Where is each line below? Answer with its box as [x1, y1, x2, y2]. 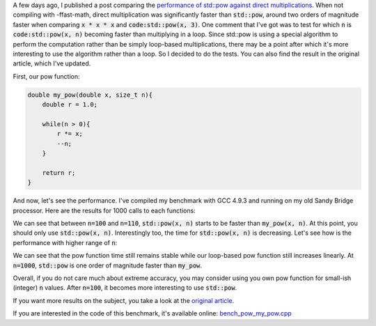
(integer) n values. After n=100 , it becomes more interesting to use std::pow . [13, 284, 237, 292]
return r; [42, 169, 76, 177]
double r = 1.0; [42, 101, 97, 109]
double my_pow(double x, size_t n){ [27, 91, 153, 99]
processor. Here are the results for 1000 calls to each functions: [13, 206, 196, 215]
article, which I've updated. [13, 59, 91, 68]
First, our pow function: [13, 72, 80, 80]
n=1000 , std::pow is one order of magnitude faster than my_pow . [13, 261, 202, 270]
